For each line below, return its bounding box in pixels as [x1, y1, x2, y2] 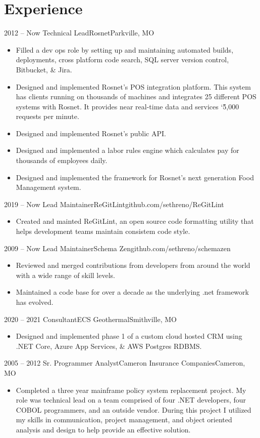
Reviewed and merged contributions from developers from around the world [16, 260, 250, 270]
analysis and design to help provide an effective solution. [16, 424, 191, 434]
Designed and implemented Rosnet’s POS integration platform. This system [16, 81, 251, 92]
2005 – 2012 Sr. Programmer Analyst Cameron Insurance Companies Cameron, [4, 357, 245, 368]
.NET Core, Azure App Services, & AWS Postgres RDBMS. [16, 340, 202, 351]
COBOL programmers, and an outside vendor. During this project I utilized [16, 404, 251, 415]
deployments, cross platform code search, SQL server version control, [16, 54, 229, 65]
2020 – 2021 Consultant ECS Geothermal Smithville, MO [4, 313, 177, 324]
